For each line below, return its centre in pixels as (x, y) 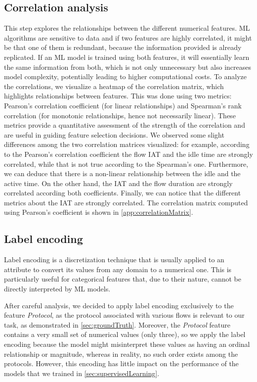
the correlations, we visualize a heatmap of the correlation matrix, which (114, 86)
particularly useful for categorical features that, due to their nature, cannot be (123, 279)
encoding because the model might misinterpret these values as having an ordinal (127, 344)
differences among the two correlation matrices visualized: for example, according (127, 144)
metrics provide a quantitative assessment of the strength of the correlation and (125, 125)
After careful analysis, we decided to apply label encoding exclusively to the (119, 305)
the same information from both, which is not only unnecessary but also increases (128, 67)
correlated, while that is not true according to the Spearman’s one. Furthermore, (126, 164)
